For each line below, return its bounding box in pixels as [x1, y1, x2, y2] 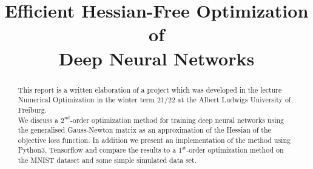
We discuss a [18, 114, 59, 125]
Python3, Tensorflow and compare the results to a [18, 145, 177, 155]
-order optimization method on [186, 145, 284, 155]
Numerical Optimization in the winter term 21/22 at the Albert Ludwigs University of [18, 94, 291, 105]
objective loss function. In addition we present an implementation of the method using [18, 134, 291, 145]
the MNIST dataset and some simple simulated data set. [18, 155, 197, 165]
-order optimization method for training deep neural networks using [70, 114, 284, 125]
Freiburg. [18, 104, 47, 114]
